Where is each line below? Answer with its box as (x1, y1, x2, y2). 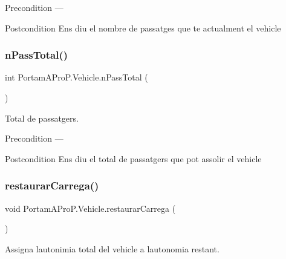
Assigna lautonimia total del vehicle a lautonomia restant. (5, 242, 219, 255)
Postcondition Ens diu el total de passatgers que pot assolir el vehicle (5, 152, 262, 165)
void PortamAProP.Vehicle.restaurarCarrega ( (5, 202, 176, 214)
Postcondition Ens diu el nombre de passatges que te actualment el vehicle (5, 21, 281, 34)
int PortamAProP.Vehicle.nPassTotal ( (5, 71, 148, 84)
